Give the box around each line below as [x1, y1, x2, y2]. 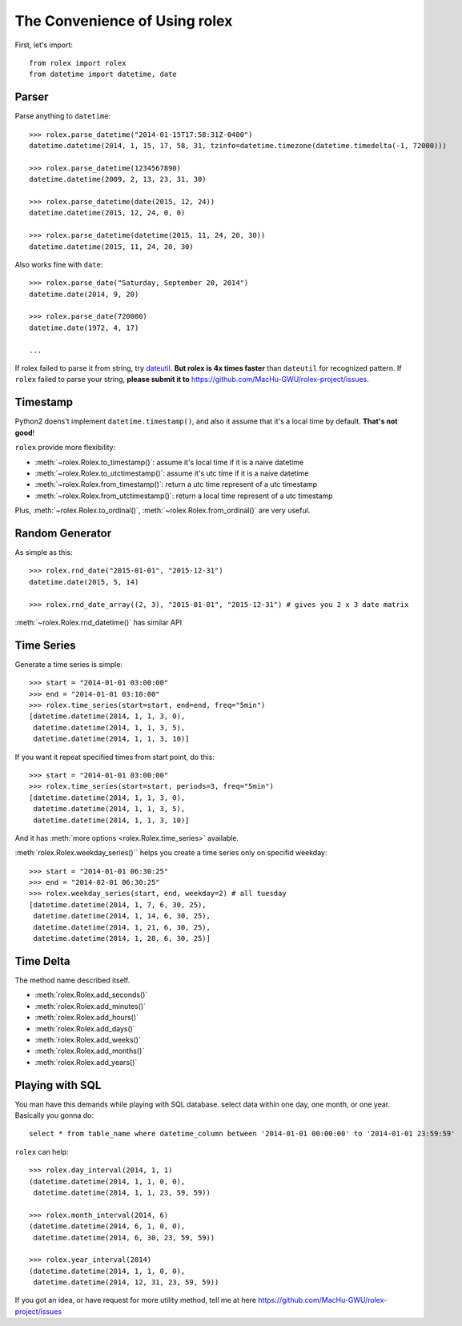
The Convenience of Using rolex [14, 12, 233, 30]
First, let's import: [14, 40, 74, 50]
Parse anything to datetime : [14, 111, 111, 121]
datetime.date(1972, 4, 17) [29, 323, 139, 332]
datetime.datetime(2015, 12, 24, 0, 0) [29, 208, 186, 218]
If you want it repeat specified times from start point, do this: [14, 752, 215, 761]
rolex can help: [14, 1147, 69, 1156]
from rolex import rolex [29, 58, 127, 67]
